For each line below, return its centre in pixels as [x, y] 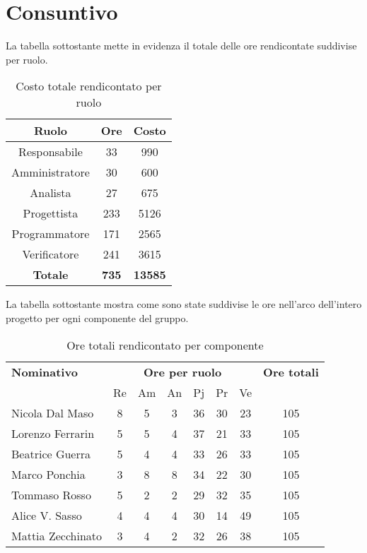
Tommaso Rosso [51, 494]
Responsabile [51, 152]
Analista [51, 193]
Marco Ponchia [48, 474]
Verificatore [51, 254]
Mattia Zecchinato [57, 535]
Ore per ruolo [182, 371]
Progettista [51, 213]
